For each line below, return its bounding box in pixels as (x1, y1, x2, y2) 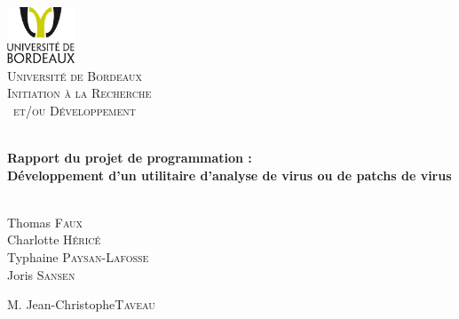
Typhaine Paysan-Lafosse (7, 248, 149, 267)
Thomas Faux (7, 212, 83, 231)
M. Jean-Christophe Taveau (7, 295, 155, 314)
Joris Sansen (7, 265, 75, 283)
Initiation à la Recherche (7, 84, 152, 102)
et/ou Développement (12, 100, 136, 119)
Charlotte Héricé (7, 230, 101, 249)
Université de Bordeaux (7, 66, 142, 84)
